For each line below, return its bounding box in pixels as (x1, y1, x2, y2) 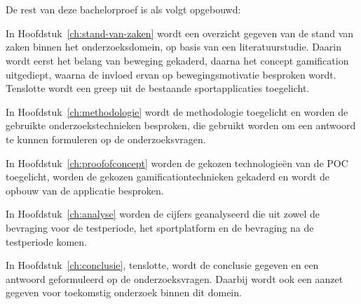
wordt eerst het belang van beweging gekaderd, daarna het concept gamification (6, 53, 349, 67)
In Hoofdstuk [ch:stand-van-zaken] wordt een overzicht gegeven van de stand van (6, 25, 354, 40)
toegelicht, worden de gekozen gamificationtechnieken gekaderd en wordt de (6, 169, 330, 184)
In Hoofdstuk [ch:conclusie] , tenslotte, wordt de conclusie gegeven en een (6, 258, 319, 272)
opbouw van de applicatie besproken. (6, 183, 164, 197)
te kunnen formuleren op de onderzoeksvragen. (6, 131, 206, 146)
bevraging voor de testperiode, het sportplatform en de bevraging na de (6, 220, 314, 234)
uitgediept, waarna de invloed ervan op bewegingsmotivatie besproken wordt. (6, 67, 336, 81)
